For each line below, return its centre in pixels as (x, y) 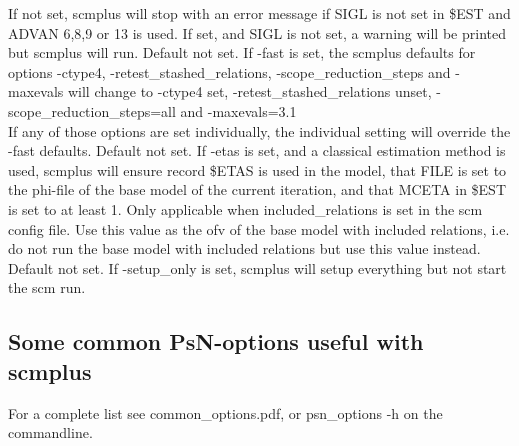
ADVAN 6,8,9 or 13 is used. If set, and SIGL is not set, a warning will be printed (257, 32)
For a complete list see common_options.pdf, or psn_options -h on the (225, 412)
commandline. (50, 432)
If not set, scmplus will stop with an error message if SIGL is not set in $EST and (259, 13)
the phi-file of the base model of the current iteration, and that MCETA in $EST (257, 189)
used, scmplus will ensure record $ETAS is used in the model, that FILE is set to (257, 169)
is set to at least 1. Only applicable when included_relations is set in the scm (245, 208)
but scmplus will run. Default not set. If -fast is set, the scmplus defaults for (242, 52)
